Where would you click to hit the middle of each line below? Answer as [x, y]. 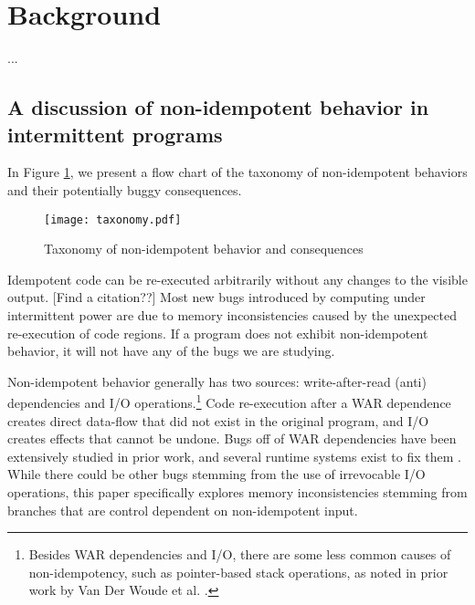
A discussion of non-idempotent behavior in [218, 107]
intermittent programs [115, 134]
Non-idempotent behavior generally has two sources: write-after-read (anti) [217, 381]
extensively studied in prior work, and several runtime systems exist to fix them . [234, 456]
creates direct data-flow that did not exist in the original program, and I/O [218, 420]
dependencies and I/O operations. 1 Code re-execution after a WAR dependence [229, 401]
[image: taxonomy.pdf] [113, 219]
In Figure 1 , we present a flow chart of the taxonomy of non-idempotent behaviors [237, 172]
